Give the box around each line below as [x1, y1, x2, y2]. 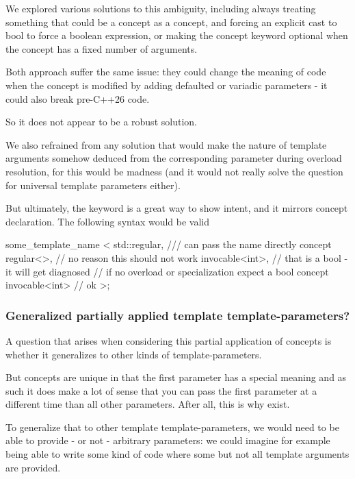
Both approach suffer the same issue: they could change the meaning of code [5, 64, 326, 79]
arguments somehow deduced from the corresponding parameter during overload [5, 151, 342, 165]
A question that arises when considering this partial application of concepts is [5, 333, 332, 347]
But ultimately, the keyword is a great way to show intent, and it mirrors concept [5, 201, 348, 215]
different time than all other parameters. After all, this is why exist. [5, 397, 290, 411]
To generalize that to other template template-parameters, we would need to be [5, 419, 339, 434]
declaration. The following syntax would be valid [5, 214, 210, 228]
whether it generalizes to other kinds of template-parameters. [5, 347, 262, 361]
